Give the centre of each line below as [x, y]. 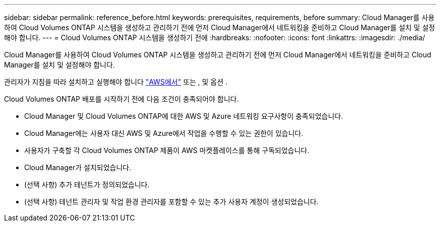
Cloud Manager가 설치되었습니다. [78, 167]
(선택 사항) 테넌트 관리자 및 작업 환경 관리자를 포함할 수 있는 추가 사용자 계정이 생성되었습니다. [171, 202]
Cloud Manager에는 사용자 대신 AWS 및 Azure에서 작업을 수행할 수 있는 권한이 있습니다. [164, 133]
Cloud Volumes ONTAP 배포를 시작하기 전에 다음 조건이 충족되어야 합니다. [122, 99]
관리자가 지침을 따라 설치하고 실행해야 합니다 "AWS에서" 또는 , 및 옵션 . [116, 82]
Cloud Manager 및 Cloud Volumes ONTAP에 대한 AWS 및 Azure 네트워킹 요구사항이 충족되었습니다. [184, 116]
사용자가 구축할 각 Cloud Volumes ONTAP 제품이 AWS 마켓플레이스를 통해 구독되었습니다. [167, 150]
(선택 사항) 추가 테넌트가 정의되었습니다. [87, 184]
